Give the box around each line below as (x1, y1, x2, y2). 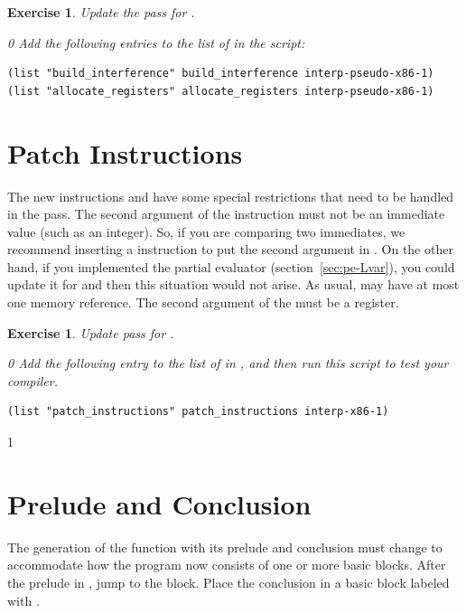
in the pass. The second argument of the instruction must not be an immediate (7, 204, 445, 223)
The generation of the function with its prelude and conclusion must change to (7, 537, 443, 556)
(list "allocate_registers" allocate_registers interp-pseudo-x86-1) (7, 84, 434, 98)
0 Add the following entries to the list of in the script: (7, 33, 305, 52)
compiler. (7, 371, 59, 390)
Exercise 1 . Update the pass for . (7, 3, 195, 21)
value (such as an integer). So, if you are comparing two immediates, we (7, 222, 405, 240)
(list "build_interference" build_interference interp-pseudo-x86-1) (7, 67, 434, 80)
